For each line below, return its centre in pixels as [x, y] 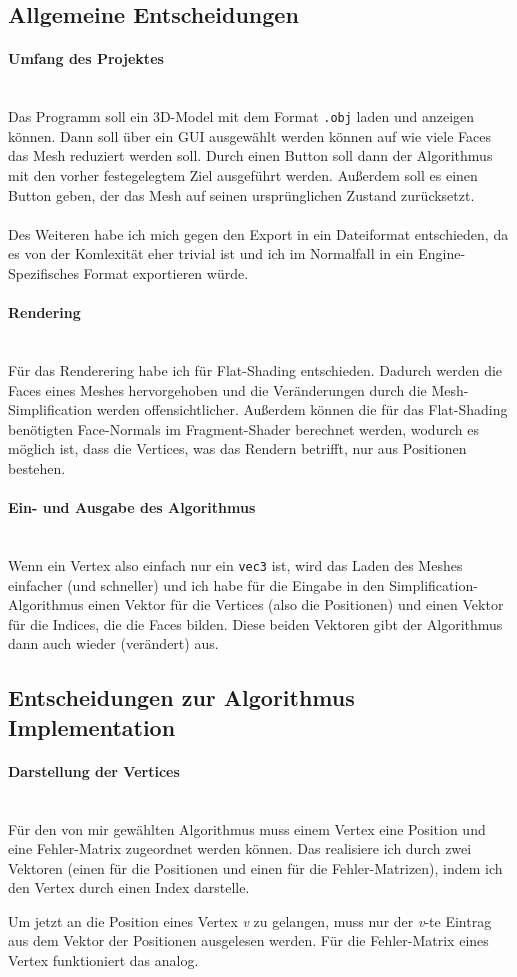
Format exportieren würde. [166, 272]
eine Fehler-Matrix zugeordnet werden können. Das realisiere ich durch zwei [240, 848]
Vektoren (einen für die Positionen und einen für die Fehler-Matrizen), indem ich [255, 867]
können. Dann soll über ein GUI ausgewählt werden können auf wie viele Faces [250, 135]
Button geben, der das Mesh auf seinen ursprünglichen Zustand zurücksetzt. [241, 194]
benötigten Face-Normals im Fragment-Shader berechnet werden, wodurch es [243, 428]
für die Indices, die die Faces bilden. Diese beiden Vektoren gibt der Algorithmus [255, 623]
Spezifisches [43, 272]
